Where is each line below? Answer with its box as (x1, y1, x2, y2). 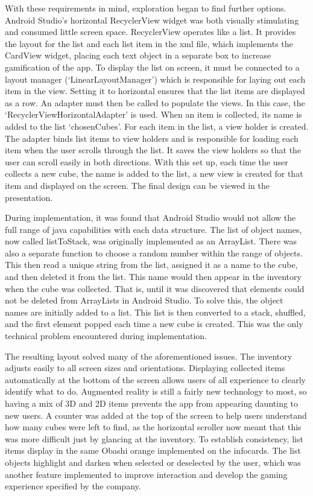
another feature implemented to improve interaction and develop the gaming (5, 468, 288, 480)
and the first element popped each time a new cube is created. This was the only (5, 317, 303, 330)
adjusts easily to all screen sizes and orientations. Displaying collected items (5, 361, 285, 374)
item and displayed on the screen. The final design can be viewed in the (5, 179, 270, 191)
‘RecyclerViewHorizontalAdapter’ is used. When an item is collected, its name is (5, 108, 302, 121)
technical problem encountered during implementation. (5, 329, 207, 342)
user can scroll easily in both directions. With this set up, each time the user (5, 155, 288, 168)
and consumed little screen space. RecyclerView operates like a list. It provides (5, 25, 296, 38)
